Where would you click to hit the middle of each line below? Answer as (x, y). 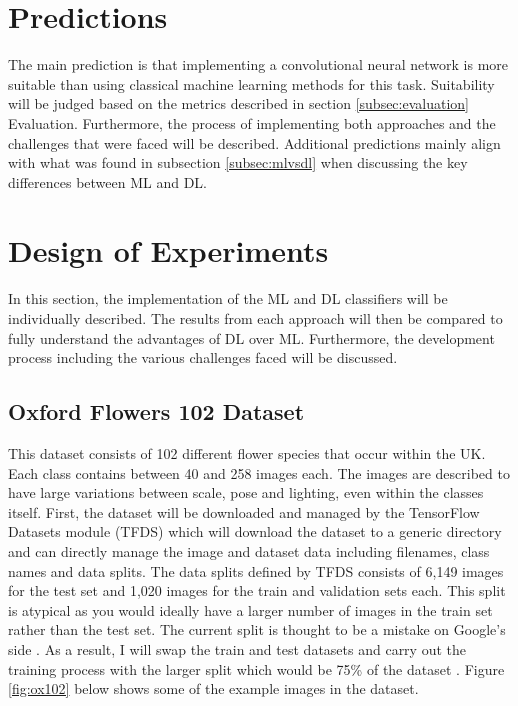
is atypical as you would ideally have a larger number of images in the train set (250, 609)
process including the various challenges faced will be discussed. (203, 357)
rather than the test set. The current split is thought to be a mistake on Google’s (257, 629)
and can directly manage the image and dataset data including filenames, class (249, 550)
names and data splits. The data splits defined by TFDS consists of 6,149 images (256, 570)
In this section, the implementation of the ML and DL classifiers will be (228, 298)
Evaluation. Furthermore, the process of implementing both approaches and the (252, 122)
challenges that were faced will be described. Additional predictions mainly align (254, 142)
